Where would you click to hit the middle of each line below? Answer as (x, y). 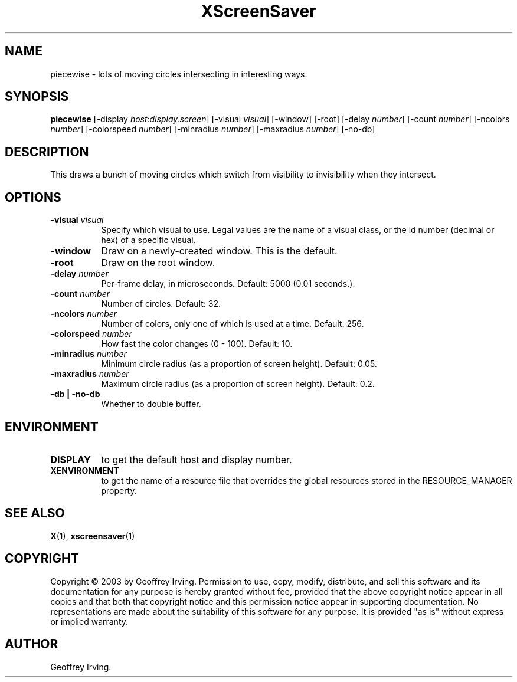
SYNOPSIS (37, 97)
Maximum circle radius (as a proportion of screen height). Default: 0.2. (238, 384)
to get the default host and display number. (197, 459)
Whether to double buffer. (151, 404)
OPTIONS (33, 197)
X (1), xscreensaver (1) (93, 536)
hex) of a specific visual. (148, 240)
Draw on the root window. (158, 263)
